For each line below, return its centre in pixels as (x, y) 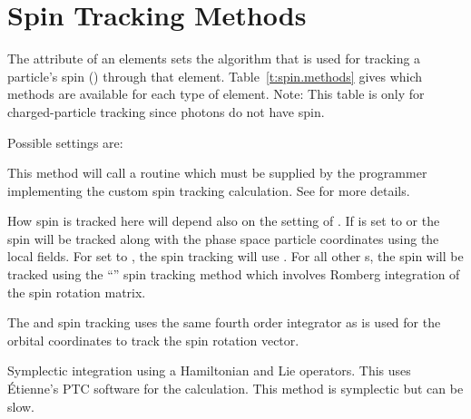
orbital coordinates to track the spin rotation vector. (153, 340)
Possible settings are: (65, 142)
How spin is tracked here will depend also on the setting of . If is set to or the (224, 221)
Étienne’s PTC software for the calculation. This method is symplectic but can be (235, 389)
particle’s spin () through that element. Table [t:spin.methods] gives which (215, 76)
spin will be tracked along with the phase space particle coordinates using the (223, 238)
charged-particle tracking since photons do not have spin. (166, 111)
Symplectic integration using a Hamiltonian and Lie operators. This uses (209, 370)
